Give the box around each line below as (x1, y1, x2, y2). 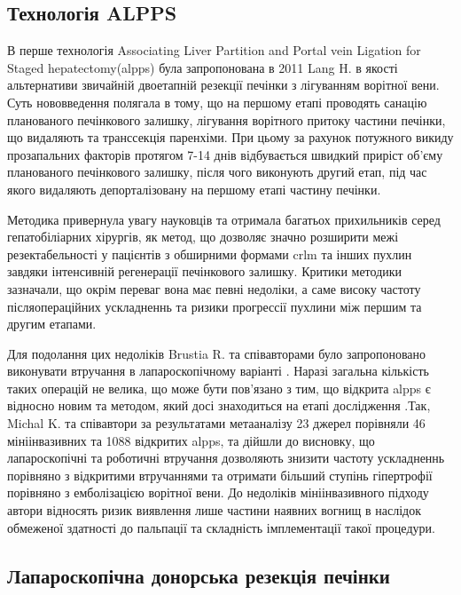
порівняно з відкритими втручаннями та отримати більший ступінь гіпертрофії (7, 465, 433, 484)
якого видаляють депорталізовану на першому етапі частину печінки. (7, 179, 381, 198)
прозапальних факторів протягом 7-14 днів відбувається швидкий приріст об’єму (7, 145, 443, 163)
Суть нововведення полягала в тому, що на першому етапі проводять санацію (7, 92, 427, 111)
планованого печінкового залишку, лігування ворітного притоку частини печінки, (7, 110, 446, 129)
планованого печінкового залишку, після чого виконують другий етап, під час (7, 163, 427, 181)
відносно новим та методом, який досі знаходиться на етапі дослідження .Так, (7, 396, 431, 415)
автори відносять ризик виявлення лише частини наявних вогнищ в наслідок (7, 501, 422, 520)
